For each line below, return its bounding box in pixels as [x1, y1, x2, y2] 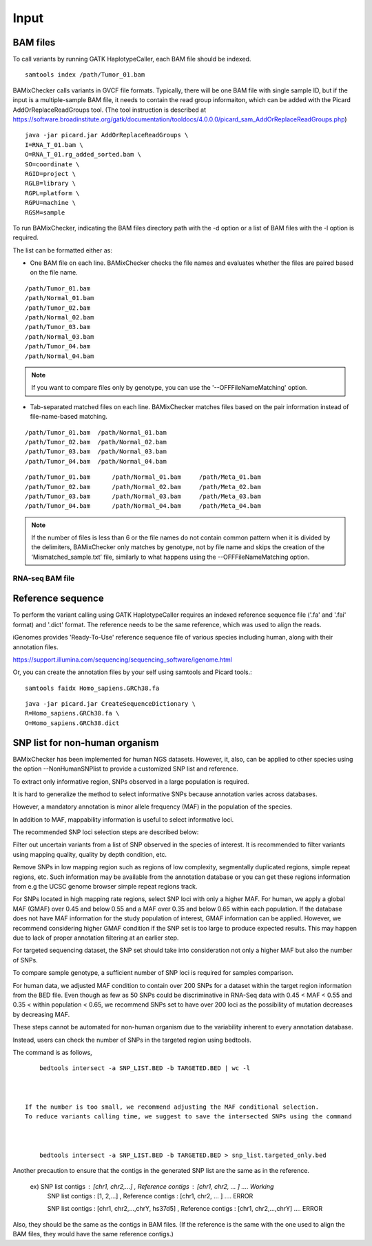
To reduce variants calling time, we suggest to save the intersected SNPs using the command [25, 1113, 352, 1120]
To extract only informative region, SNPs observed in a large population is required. [12, 777, 249, 786]
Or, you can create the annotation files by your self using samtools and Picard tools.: [12, 668, 253, 676]
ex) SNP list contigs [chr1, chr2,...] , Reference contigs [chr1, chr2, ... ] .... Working [30, 1182, 274, 1190]
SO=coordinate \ [25, 160, 80, 168]
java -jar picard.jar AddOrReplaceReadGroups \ [25, 131, 189, 139]
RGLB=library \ [25, 179, 76, 188]
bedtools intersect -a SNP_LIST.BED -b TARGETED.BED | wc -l [39, 1065, 251, 1072]
